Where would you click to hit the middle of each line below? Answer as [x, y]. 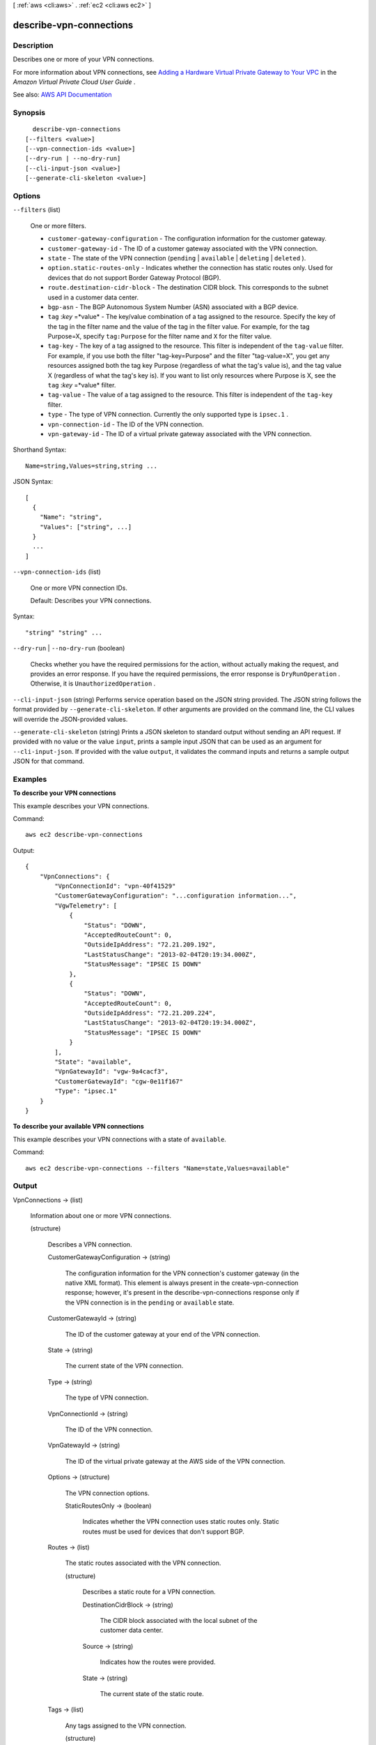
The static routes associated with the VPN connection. [143, 1563]
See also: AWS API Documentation [62, 95]
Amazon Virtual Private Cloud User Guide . [74, 82]
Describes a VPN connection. [90, 1244]
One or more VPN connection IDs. [79, 588]
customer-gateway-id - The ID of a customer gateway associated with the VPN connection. [183, 248]
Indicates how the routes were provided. [158, 1662]
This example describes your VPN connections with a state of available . [119, 1139]
